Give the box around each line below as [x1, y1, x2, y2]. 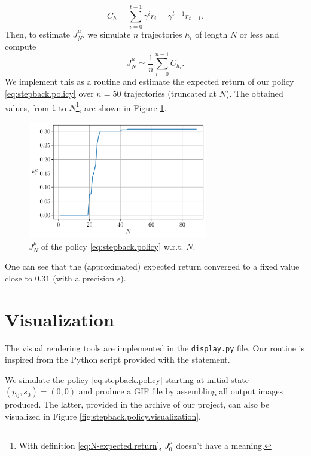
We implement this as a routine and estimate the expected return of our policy [5, 75, 294, 88]
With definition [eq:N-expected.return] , [19, 439, 162, 451]
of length [195, 28, 228, 41]
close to [5, 271, 32, 284]
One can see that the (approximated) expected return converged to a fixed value [5, 260, 300, 273]
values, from [5, 101, 50, 114]
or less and [239, 28, 279, 41]
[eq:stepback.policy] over [5, 87, 94, 100]
